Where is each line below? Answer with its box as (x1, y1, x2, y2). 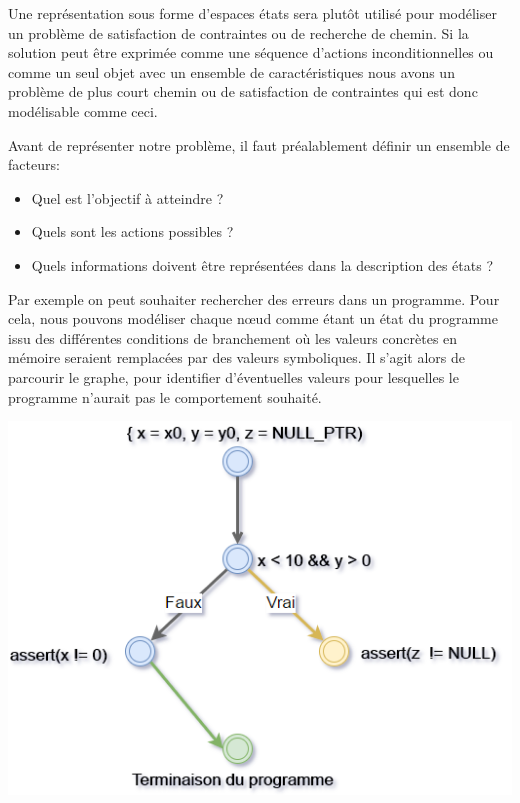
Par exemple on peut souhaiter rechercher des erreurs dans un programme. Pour (8, 288, 500, 309)
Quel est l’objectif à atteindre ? (31, 187, 224, 208)
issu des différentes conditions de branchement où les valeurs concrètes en (8, 327, 458, 348)
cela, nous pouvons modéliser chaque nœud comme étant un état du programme (8, 308, 498, 329)
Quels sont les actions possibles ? (31, 221, 234, 242)
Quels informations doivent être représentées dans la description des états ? (31, 254, 494, 275)
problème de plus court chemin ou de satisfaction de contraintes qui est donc (8, 81, 478, 102)
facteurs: (8, 154, 60, 175)
